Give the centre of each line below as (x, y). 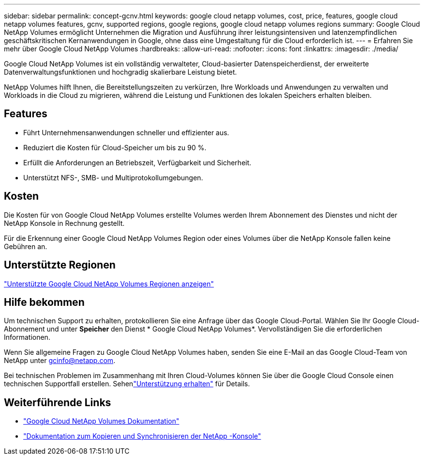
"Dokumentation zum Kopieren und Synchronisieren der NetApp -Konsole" (142, 436)
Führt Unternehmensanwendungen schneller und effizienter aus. (126, 132)
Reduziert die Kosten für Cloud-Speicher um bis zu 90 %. (115, 147)
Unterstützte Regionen (60, 265)
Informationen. (27, 337)
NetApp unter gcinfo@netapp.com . (60, 361)
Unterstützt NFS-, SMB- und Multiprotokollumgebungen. (113, 177)
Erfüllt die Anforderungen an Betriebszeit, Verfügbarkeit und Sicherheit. (137, 162)
